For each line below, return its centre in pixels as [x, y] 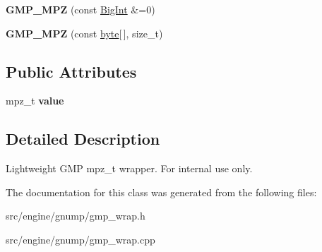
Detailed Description [83, 139]
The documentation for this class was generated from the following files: [161, 192]
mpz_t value [35, 101]
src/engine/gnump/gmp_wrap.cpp [80, 239]
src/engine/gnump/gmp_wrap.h [76, 216]
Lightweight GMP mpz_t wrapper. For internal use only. [129, 168]
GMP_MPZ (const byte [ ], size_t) [84, 33]
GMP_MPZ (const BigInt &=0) [80, 9]
